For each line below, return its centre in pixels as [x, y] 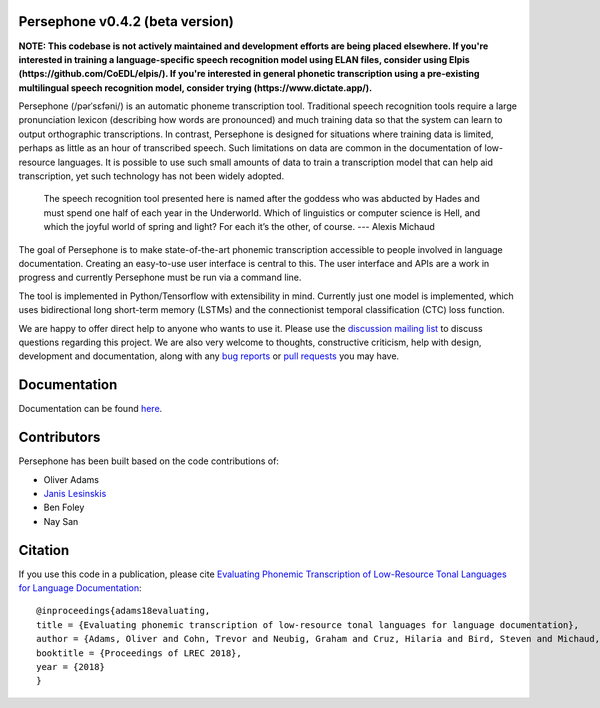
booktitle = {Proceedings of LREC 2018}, [139, 653]
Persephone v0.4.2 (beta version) [126, 21]
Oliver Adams [71, 479]
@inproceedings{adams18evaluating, [123, 611]
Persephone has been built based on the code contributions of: [149, 461]
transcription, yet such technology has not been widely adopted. [151, 176]
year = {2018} [70, 666]
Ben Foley [64, 507]
